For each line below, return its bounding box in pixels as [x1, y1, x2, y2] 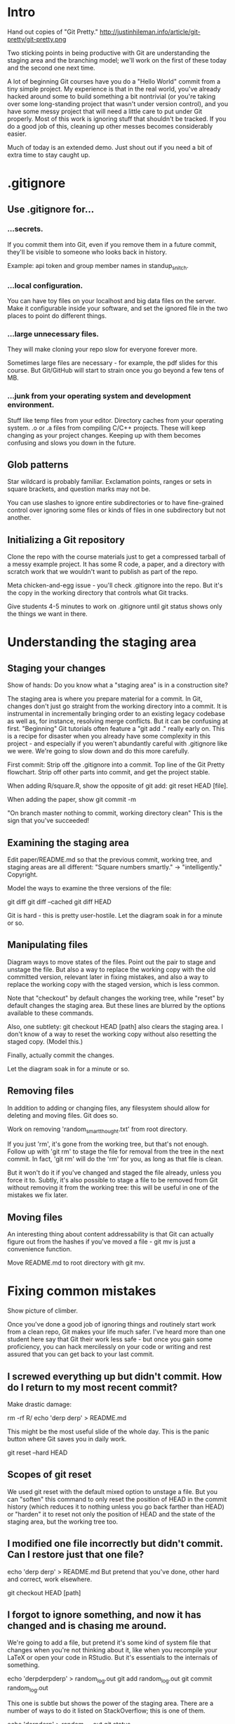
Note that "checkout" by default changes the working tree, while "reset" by [7, 993, 224, 1002]
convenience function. [7, 1245, 72, 1253]
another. [7, 513, 32, 522]
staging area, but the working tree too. [7, 1517, 119, 1526]
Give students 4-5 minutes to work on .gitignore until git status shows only [7, 602, 222, 611]
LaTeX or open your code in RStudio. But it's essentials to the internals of [7, 1654, 218, 1662]
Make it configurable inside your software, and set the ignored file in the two [7, 304, 228, 312]
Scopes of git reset [7, 1469, 92, 1481]
